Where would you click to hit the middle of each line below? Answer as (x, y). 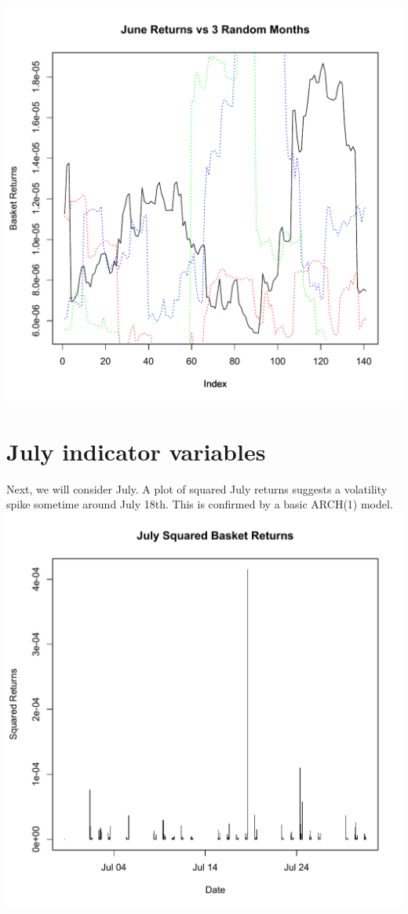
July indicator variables (136, 451)
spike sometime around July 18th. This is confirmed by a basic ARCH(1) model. (200, 504)
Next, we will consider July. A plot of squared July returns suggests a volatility (197, 488)
